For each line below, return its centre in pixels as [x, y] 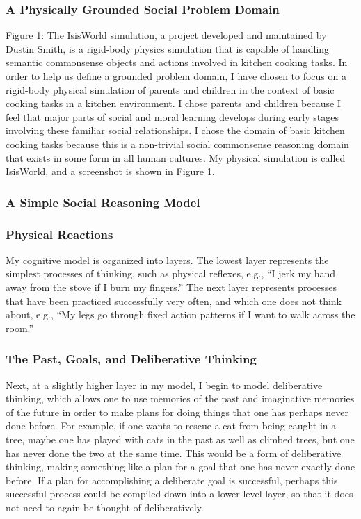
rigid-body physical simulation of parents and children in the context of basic [170, 89]
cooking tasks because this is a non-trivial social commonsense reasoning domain [177, 143]
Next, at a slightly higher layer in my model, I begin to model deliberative [164, 385]
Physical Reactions [59, 234]
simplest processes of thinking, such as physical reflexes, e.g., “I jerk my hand [171, 273]
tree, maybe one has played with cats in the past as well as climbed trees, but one [180, 439]
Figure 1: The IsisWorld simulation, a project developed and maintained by [166, 35]
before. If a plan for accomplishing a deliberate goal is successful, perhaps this [172, 480]
